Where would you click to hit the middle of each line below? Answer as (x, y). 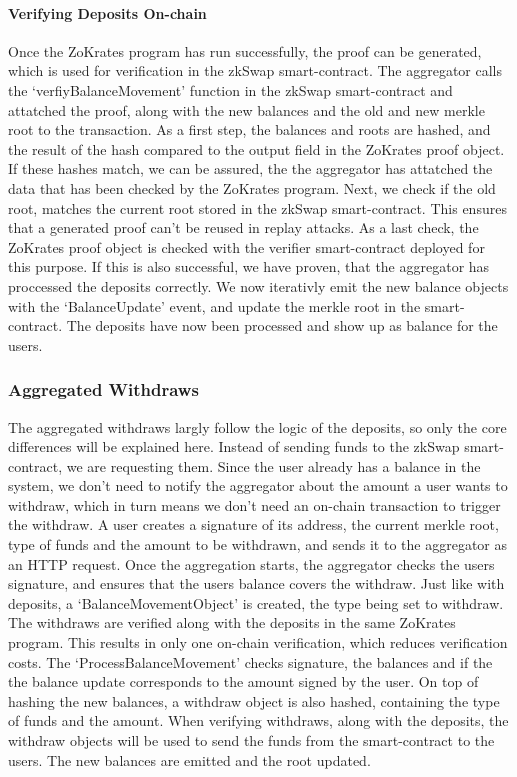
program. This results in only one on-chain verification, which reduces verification (258, 642)
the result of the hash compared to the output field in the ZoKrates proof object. (256, 148)
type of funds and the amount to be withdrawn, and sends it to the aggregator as (257, 544)
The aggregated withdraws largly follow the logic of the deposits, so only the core (257, 426)
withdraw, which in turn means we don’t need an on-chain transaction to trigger (254, 504)
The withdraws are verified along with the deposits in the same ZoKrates (232, 622)
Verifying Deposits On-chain (107, 12)
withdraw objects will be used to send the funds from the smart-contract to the (251, 740)
